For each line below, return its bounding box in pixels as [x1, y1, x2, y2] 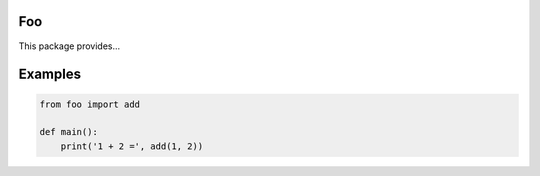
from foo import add [39, 98, 140, 110]
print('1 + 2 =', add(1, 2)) [60, 140, 204, 152]
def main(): [39, 126, 99, 138]
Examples [18, 66, 82, 83]
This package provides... [18, 40, 121, 52]
